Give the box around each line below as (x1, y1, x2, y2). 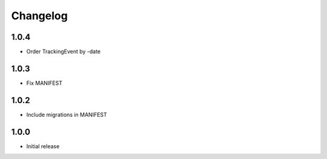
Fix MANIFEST (26, 79, 63, 87)
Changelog (11, 9, 68, 22)
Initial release (26, 142, 60, 150)
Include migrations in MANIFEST (26, 111, 107, 118)
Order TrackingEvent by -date (26, 48, 101, 55)
